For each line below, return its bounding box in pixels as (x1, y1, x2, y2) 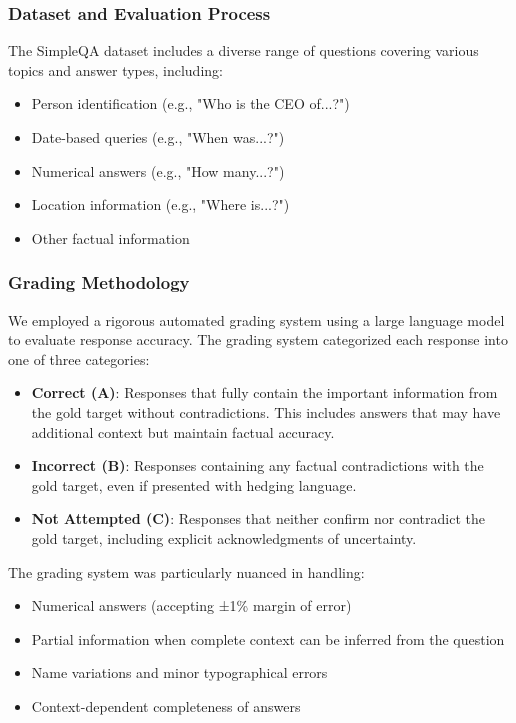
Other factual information (31, 227, 190, 248)
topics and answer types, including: (8, 59, 223, 80)
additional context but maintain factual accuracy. (31, 421, 335, 442)
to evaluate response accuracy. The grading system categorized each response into (8, 329, 508, 350)
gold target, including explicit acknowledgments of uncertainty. (31, 527, 417, 548)
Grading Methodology (8, 270, 190, 295)
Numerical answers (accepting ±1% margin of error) (31, 595, 352, 616)
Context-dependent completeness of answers (31, 695, 301, 716)
